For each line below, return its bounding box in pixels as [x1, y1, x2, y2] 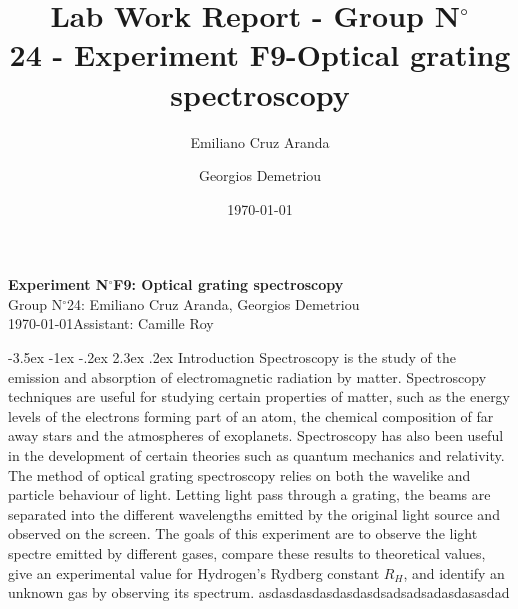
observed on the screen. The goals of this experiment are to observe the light [8, 523, 478, 544]
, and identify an [403, 562, 505, 583]
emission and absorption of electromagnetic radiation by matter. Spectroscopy [8, 366, 487, 387]
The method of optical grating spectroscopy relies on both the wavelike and [8, 464, 471, 485]
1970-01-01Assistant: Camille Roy [8, 313, 214, 334]
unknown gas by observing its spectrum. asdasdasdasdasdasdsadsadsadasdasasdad [8, 582, 510, 603]
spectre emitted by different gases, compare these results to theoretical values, [8, 543, 486, 563]
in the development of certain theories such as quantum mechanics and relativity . [8, 445, 505, 466]
